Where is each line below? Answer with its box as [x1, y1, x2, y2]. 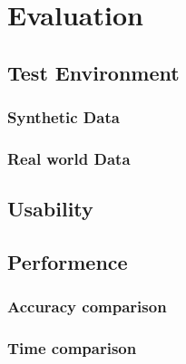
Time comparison [7, 337, 137, 359]
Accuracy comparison [7, 295, 167, 318]
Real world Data [7, 147, 131, 169]
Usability [7, 195, 93, 223]
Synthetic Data [7, 106, 120, 129]
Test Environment [7, 58, 180, 86]
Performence [7, 248, 128, 276]
